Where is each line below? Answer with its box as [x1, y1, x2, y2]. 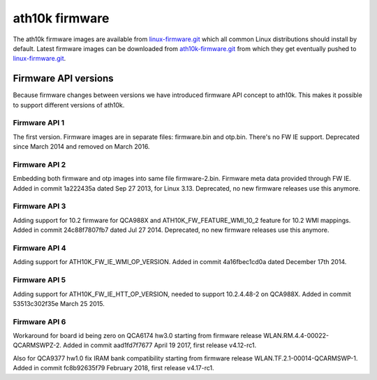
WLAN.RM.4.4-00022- [263, 332, 330, 340]
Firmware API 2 [13, 159, 66, 169]
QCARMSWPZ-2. [13, 341, 62, 349]
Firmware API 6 [13, 316, 66, 326]
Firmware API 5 [13, 275, 66, 285]
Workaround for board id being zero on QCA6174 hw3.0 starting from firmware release [13, 332, 262, 340]
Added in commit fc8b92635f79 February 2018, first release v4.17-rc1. [13, 364, 214, 372]
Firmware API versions [13, 73, 114, 85]
